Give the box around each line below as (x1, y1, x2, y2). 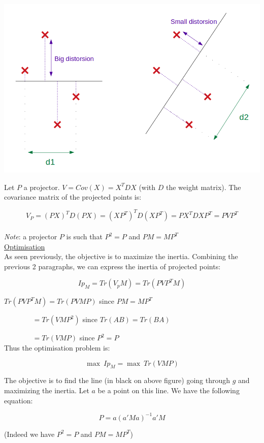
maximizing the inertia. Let (4, 385, 89, 395)
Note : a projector (4, 231, 57, 241)
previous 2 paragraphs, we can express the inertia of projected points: (4, 261, 221, 271)
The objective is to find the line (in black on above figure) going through (4, 375, 230, 386)
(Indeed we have (4, 428, 55, 439)
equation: (4, 395, 33, 405)
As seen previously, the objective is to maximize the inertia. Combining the (4, 251, 238, 262)
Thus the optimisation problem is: (4, 342, 110, 353)
